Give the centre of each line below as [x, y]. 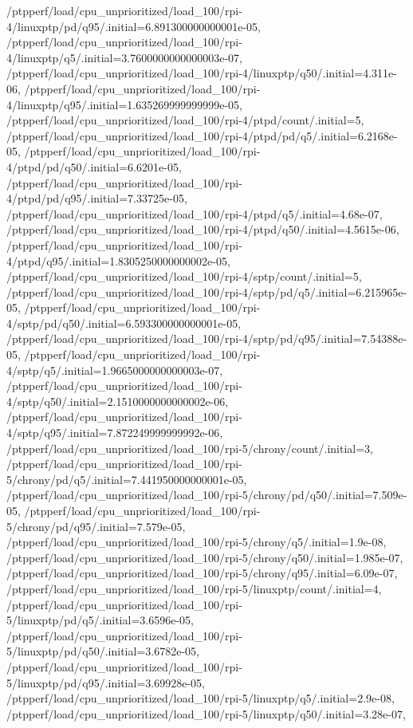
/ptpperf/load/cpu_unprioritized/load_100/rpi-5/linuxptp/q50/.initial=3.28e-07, [206, 713]
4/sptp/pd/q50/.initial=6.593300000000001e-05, [124, 323]
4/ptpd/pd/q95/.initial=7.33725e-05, [97, 198]
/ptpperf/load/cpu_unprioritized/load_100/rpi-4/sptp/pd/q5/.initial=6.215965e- [207, 291]
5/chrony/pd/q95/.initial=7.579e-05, [96, 526]
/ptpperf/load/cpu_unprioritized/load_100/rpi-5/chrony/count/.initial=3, [190, 448]
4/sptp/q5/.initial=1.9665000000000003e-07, [115, 370]
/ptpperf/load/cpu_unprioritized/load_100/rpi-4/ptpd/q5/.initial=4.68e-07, [195, 213]
